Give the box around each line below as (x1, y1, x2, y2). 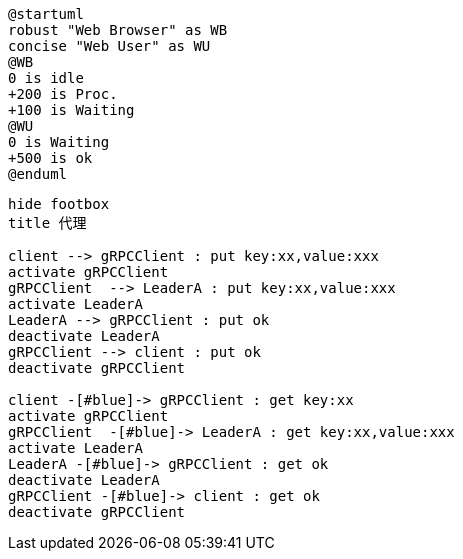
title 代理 (8, 215, 87, 231)
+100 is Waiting (8, 102, 135, 118)
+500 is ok (8, 150, 93, 166)
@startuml (8, 6, 84, 22)
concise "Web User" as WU (8, 38, 211, 54)
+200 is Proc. (8, 86, 118, 102)
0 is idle (8, 70, 84, 86)
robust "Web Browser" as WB (8, 22, 228, 38)
